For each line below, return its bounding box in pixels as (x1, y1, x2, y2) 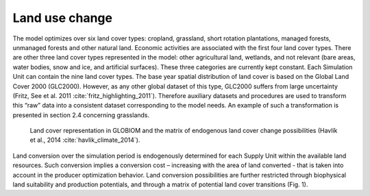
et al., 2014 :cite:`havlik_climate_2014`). (29, 136, 140, 144)
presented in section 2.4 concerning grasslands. (12, 110, 150, 119)
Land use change (12, 10, 113, 25)
